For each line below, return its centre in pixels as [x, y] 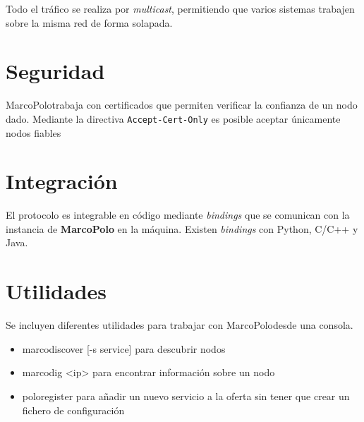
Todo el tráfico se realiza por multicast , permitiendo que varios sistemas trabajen [180, 8]
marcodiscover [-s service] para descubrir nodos [124, 348]
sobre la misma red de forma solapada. [89, 22]
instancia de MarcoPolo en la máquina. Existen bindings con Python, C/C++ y [182, 228]
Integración [62, 181]
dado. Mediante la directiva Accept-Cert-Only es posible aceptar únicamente [173, 118]
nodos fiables [34, 132]
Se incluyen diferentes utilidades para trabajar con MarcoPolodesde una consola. [180, 325]
